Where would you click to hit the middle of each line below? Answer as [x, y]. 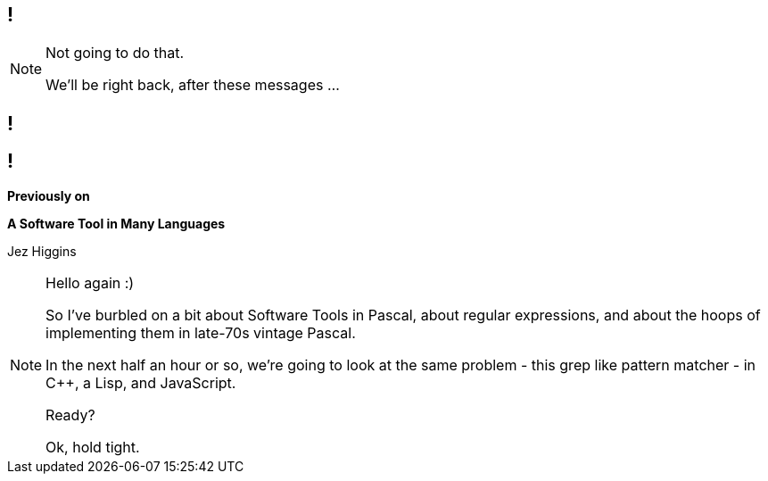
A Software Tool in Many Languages [116, 223]
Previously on [49, 195]
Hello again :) [90, 282]
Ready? [70, 415]
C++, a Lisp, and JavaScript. [141, 382]
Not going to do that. [115, 53]
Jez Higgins [42, 251]
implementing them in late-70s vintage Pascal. [201, 332]
